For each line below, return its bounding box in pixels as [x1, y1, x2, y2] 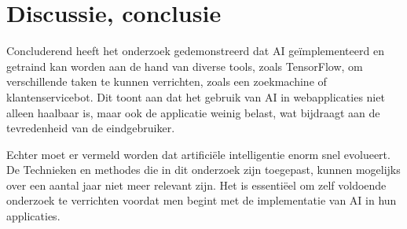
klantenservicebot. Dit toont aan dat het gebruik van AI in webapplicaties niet [6, 88, 385, 105]
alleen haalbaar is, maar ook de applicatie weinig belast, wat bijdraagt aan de [6, 104, 380, 120]
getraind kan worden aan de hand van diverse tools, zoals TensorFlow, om [6, 57, 363, 74]
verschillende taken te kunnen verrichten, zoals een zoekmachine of [6, 73, 327, 90]
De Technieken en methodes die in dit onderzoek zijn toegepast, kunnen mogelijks [6, 161, 401, 178]
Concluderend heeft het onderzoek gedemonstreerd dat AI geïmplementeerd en [6, 42, 384, 59]
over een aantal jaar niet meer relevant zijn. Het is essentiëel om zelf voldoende [6, 176, 387, 193]
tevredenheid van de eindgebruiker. [6, 120, 175, 136]
